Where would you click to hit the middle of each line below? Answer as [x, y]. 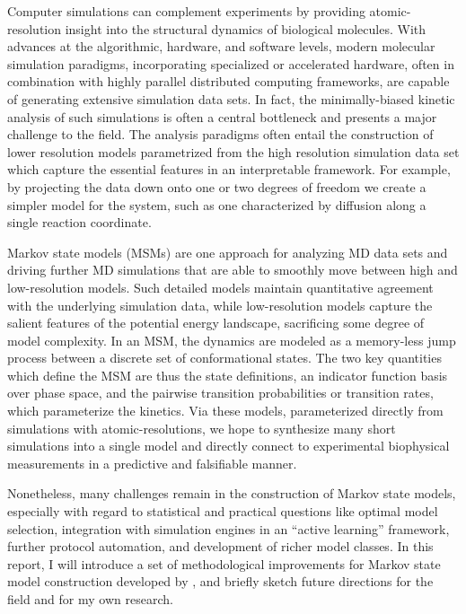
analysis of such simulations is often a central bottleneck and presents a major [222, 116]
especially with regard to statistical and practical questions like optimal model [223, 511]
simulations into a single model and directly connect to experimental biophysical [229, 446]
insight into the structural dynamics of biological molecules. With [246, 28]
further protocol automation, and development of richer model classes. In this [220, 546]
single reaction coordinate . [79, 222]
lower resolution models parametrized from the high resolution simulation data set [233, 151]
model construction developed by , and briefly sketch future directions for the [220, 581]
